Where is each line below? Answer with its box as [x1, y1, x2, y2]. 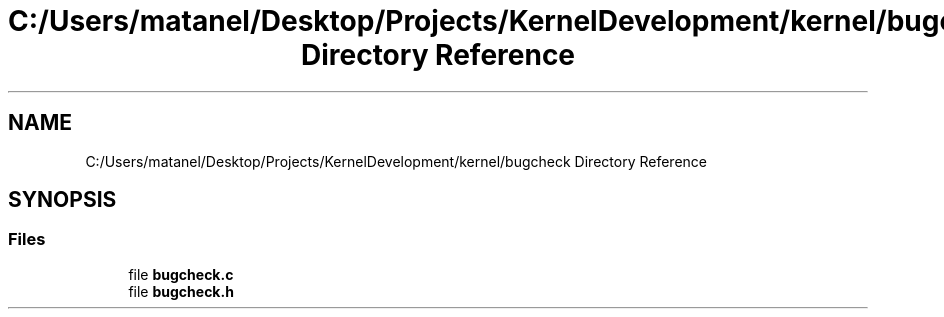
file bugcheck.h [128, 282, 234, 300]
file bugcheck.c [128, 265, 234, 283]
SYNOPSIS [8, 187, 117, 213]
